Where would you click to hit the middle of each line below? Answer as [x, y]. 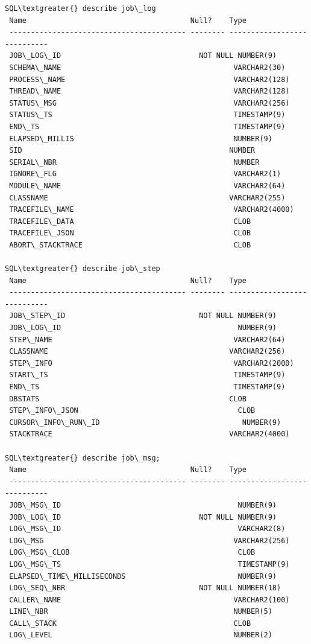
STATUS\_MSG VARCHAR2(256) [149, 103]
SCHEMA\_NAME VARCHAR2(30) [147, 67]
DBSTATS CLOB [128, 399]
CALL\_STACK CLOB [130, 623]
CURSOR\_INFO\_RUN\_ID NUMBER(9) [145, 422]
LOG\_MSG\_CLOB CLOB [132, 553]
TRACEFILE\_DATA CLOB [130, 221]
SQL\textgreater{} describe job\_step [83, 269]
